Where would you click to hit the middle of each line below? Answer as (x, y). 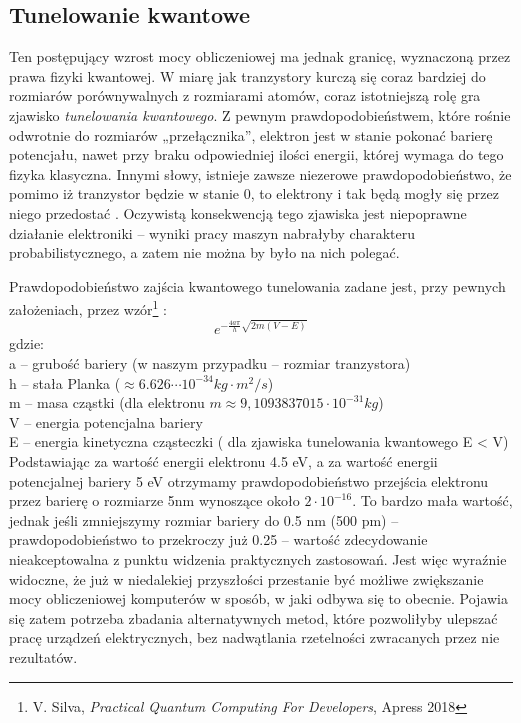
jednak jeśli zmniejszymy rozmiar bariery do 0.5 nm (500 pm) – (204, 519)
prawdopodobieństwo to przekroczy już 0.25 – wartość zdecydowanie (218, 539)
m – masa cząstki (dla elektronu (107, 402)
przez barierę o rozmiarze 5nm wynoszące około (154, 500)
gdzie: (26, 343)
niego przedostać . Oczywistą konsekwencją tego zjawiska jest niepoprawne (238, 212)
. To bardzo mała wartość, (432, 500)
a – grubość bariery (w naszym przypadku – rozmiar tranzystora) (210, 363)
